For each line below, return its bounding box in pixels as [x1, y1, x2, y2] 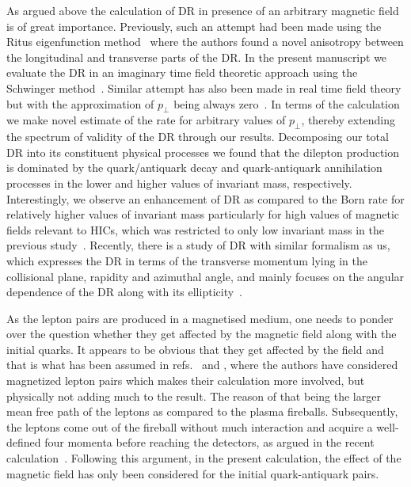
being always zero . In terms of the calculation [173, 95, 400, 112]
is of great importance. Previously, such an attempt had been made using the [6, 17, 382, 34]
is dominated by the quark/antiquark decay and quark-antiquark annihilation [6, 159, 382, 176]
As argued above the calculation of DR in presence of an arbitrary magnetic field [6, 2, 399, 18]
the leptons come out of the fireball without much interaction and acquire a [6, 418, 373, 435]
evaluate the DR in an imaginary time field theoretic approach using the [6, 64, 358, 81]
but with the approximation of [6, 95, 154, 112]
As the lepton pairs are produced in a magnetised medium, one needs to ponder [6, 310, 394, 326]
